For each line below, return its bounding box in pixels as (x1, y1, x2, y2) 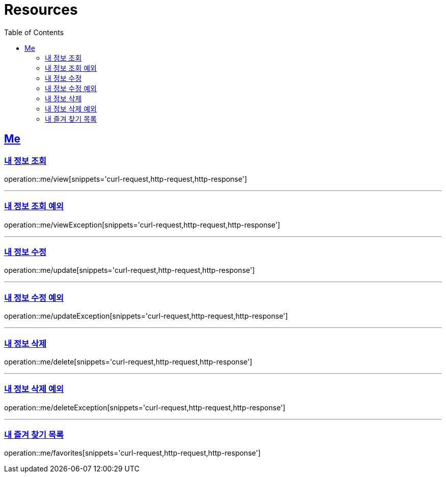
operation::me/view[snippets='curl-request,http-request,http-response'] (4, 174, 247, 183)
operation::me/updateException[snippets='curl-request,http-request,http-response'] (4, 312, 288, 321)
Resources (4, 1, 78, 18)
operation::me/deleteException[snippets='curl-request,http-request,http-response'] (4, 403, 286, 412)
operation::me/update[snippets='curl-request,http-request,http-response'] (4, 266, 255, 275)
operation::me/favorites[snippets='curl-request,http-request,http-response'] (4, 448, 261, 458)
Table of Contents (4, 27, 64, 37)
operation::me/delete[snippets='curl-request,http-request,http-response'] (4, 357, 253, 366)
